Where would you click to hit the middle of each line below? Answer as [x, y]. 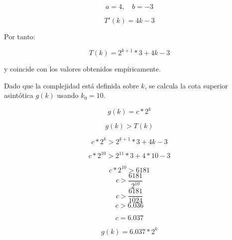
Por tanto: [20, 36]
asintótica [19, 95]
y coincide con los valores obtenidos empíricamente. [82, 69]
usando [68, 95]
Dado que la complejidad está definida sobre [71, 85]
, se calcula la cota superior [186, 85]
